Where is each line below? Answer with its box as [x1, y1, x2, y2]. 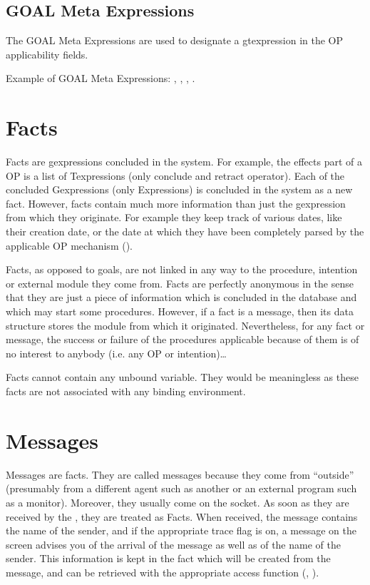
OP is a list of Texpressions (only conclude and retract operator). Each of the [6, 168, 345, 183]
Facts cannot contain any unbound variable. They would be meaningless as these [6, 370, 359, 385]
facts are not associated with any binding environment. [6, 384, 246, 399]
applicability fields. [6, 46, 88, 61]
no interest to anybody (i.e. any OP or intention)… [6, 345, 227, 360]
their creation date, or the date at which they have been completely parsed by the [6, 224, 364, 239]
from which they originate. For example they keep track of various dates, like [6, 210, 342, 225]
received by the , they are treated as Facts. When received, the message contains [6, 509, 358, 524]
